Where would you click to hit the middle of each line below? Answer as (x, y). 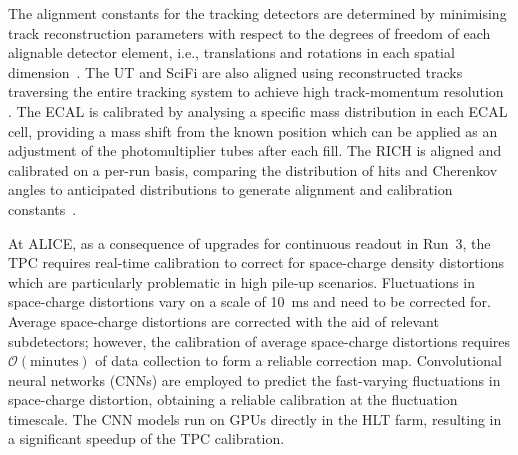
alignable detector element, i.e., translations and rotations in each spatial (231, 52)
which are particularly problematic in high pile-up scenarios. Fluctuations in (241, 281)
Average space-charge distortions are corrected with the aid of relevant (223, 320)
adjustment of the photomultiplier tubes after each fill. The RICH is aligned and (255, 150)
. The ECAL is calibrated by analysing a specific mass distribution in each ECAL (258, 110)
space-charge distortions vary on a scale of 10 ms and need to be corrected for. (249, 301)
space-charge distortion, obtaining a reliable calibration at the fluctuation (233, 399)
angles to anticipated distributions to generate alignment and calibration (230, 189)
